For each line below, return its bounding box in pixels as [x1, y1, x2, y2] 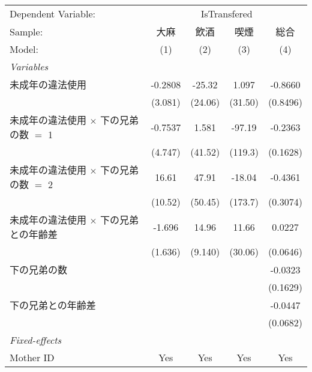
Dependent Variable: [10, 7, 95, 20]
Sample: [10, 24, 43, 38]
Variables [10, 59, 49, 73]
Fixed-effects [10, 333, 62, 347]
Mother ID [10, 350, 55, 364]
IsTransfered [200, 7, 253, 20]
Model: [10, 42, 39, 56]
